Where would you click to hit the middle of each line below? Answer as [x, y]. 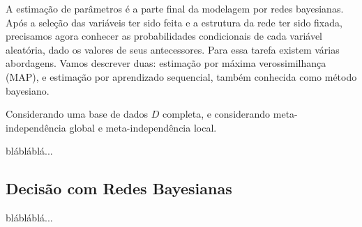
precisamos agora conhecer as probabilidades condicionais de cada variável [164, 36]
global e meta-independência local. [143, 127]
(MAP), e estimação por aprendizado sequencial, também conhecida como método [181, 76]
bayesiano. [28, 90]
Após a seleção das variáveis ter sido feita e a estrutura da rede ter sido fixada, [174, 22]
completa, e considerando [216, 114]
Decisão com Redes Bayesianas [119, 188]
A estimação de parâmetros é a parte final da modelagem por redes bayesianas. [175, 8]
